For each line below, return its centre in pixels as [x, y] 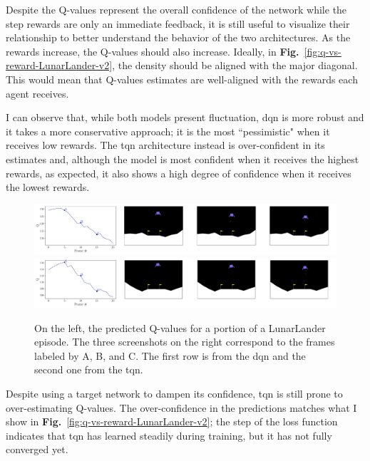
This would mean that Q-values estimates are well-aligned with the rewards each [182, 79]
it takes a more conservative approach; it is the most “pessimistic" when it [168, 131]
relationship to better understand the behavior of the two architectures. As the [178, 37]
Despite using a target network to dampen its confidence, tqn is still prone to [174, 394]
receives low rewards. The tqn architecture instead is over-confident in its [165, 145]
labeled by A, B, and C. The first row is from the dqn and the [170, 355]
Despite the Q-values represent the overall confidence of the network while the [176, 9]
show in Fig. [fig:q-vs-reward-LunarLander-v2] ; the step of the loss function [172, 421]
